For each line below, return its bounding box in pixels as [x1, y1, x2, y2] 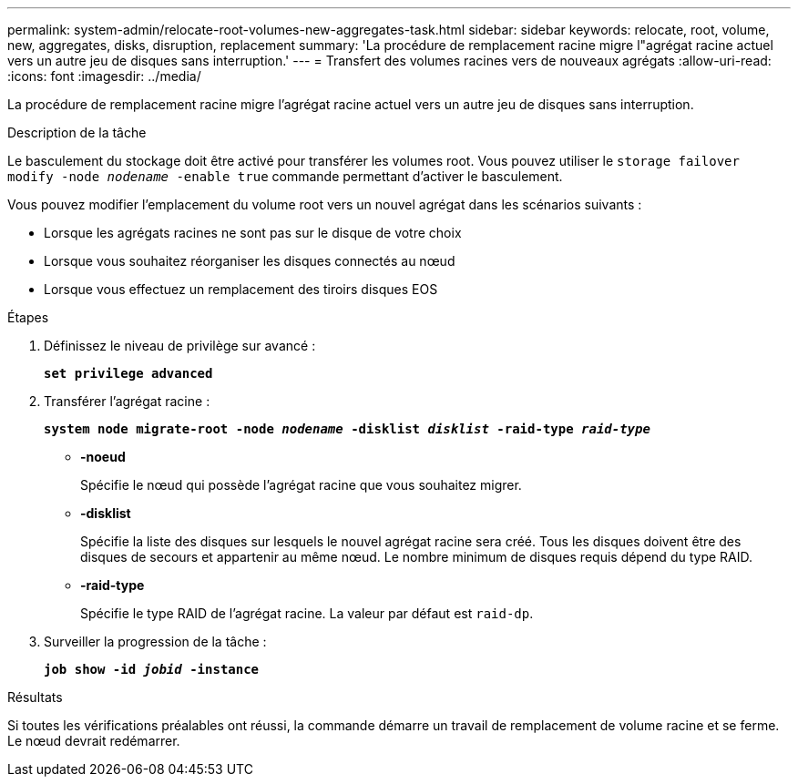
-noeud [80, 449, 126, 464]
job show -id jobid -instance [44, 662, 260, 677]
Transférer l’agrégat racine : [44, 393, 210, 409]
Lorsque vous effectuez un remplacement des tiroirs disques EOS [44, 281, 438, 297]
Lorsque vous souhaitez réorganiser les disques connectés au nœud [44, 253, 455, 269]
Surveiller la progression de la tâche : [44, 634, 267, 649]
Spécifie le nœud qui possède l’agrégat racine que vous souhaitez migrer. [80, 477, 522, 493]
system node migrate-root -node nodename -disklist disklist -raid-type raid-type [44, 422, 650, 436]
